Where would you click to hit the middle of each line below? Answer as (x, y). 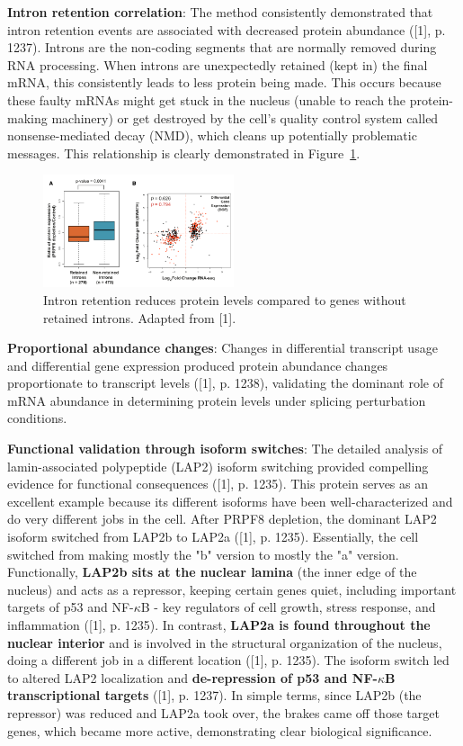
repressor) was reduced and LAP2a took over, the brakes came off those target (223, 712)
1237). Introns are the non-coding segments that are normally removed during (222, 47)
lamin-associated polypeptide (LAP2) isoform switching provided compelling (218, 466)
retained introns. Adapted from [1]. (140, 317)
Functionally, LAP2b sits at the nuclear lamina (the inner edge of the (212, 572)
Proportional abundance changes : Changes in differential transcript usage (223, 348)
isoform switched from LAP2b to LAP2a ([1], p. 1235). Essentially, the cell (213, 537)
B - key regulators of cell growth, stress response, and (288, 607)
